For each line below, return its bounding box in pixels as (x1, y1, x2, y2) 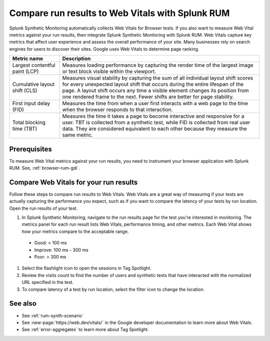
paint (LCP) (12, 68, 39, 75)
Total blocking (12, 119, 46, 126)
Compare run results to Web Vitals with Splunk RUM (9, 8, 230, 19)
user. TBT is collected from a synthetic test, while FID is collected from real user (62, 119, 250, 126)
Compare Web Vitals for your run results (9, 178, 138, 186)
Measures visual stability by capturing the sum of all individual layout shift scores (62, 75, 253, 82)
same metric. (62, 132, 93, 139)
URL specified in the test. (21, 279, 74, 285)
